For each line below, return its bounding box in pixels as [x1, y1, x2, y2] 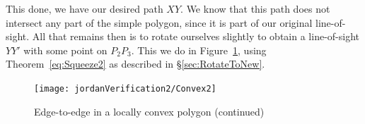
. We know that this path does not [180, 1, 330, 15]
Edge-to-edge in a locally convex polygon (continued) [34, 104, 265, 118]
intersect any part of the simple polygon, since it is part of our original [6, 15, 313, 30]
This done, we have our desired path [6, 1, 163, 15]
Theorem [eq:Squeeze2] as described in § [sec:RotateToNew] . [6, 56, 265, 71]
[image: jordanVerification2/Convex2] [34, 83, 216, 94]
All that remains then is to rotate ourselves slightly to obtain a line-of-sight [32, 29, 359, 44]
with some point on [23, 42, 108, 57]
